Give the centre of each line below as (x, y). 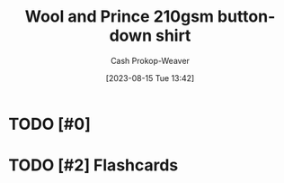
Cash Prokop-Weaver (150, 60)
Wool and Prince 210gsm (120, 17)
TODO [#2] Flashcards (93, 165)
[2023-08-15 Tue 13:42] (150, 78)
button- (247, 17)
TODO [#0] (49, 124)
